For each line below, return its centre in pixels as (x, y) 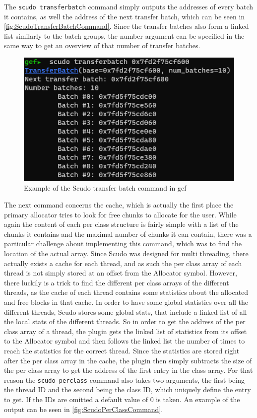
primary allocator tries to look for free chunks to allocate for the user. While (120, 214)
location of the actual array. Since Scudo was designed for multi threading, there (126, 253)
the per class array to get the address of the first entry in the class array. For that (128, 370)
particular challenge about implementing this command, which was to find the (123, 244)
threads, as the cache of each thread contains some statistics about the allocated (126, 292)
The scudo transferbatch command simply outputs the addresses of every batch (129, 6)
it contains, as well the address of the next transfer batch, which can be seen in (125, 16)
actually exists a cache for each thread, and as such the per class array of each (123, 263)
